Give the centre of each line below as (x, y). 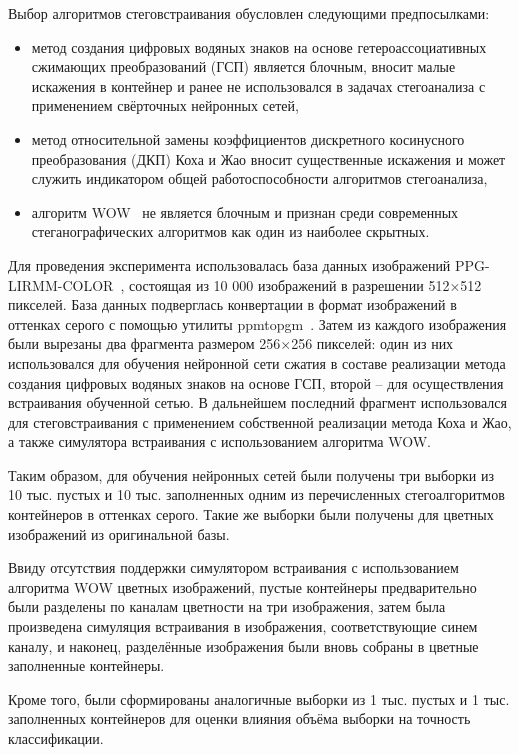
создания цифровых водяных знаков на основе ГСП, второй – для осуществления (256, 382)
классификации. (56, 738)
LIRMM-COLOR (61, 284)
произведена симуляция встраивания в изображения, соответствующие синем (243, 626)
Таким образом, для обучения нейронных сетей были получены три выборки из (251, 474)
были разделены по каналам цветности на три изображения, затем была (227, 606)
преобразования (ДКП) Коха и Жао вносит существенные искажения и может (268, 158)
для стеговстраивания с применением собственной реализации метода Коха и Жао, (260, 421)
